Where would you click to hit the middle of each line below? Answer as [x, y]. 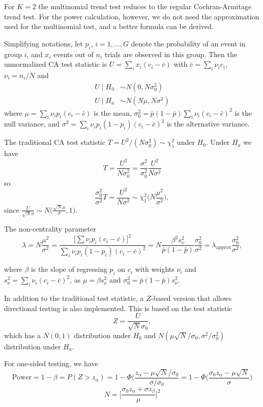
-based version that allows [191, 298]
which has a [23, 335]
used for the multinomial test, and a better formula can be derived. [109, 26]
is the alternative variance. [208, 124]
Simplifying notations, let [43, 43]
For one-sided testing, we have [51, 363]
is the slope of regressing [69, 269]
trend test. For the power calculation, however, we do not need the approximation [132, 16]
